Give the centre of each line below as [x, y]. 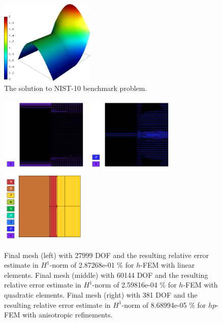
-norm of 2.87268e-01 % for [92, 265]
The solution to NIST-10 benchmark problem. [76, 88]
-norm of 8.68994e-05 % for [164, 304]
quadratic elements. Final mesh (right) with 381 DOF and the [101, 295]
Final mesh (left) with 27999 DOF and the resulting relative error [107, 255]
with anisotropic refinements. [68, 315]
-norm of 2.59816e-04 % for [134, 285]
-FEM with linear [168, 265]
